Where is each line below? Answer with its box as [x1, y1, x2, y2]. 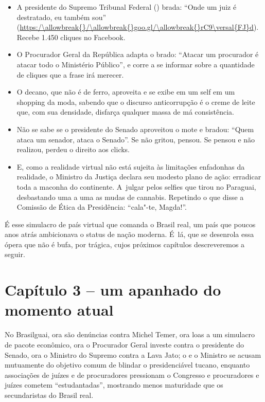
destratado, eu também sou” [16, 11, 107, 22]
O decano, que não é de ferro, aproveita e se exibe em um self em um [16, 86, 235, 97]
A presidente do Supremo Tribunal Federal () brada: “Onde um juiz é [16, 2, 237, 12]
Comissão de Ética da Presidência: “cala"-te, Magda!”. [16, 202, 187, 212]
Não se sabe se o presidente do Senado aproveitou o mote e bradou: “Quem [16, 123, 254, 134]
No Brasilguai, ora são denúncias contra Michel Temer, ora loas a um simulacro [5, 329, 255, 340]
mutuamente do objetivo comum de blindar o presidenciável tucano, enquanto [5, 359, 250, 370]
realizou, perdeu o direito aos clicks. [16, 144, 130, 155]
